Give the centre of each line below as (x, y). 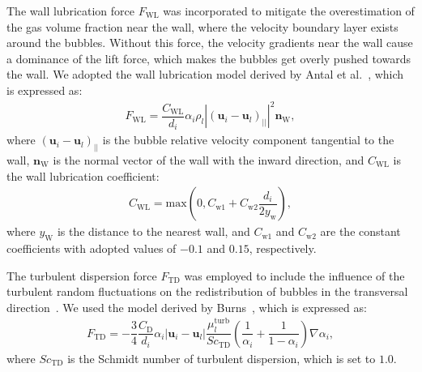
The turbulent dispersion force (82, 275)
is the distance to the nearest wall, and (153, 231)
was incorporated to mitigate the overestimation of (289, 11)
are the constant (360, 231)
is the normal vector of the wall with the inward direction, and (209, 160)
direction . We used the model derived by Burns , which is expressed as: (187, 307)
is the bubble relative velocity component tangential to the (248, 140)
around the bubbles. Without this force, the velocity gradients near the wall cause (210, 43)
